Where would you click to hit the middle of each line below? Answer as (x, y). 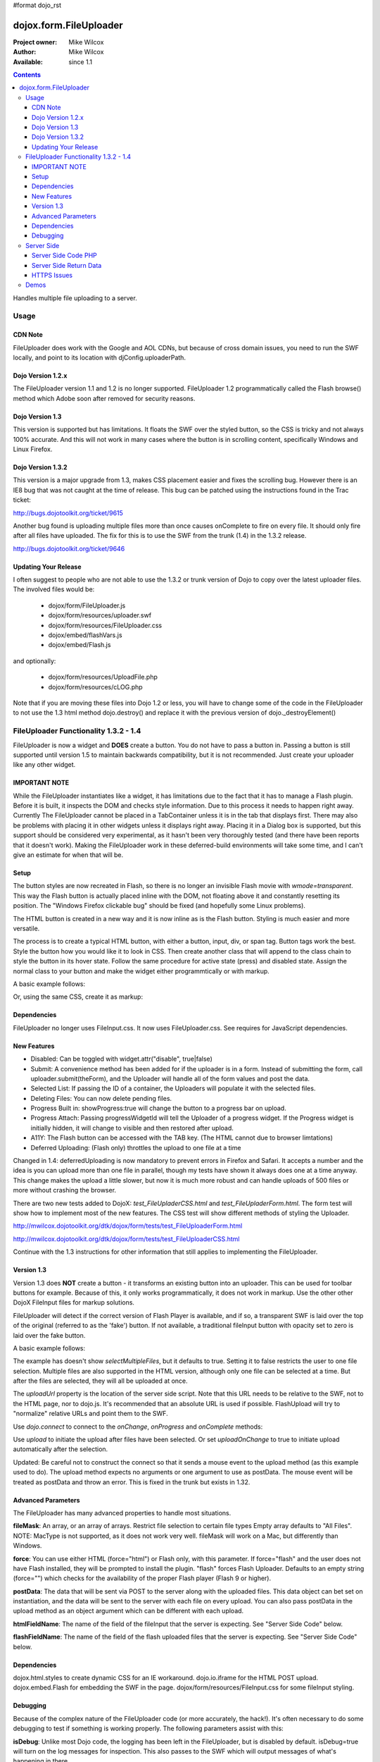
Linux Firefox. (33, 449)
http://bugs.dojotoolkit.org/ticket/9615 (68, 513)
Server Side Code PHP (65, 255)
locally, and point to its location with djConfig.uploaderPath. (100, 358)
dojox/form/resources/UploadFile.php (103, 677)
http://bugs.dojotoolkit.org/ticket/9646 (69, 548)
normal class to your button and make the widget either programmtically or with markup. (141, 971)
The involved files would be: (54, 589)
